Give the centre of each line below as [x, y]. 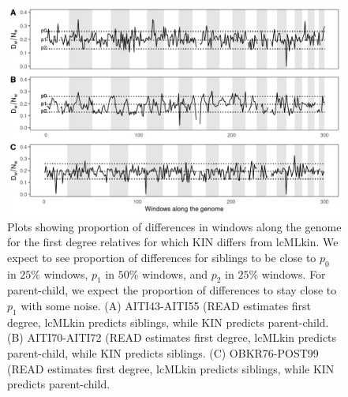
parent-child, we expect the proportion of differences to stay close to [172, 290]
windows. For [294, 273]
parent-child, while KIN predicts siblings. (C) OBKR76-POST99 [163, 352]
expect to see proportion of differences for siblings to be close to [162, 257]
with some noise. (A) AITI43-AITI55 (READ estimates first [166, 305]
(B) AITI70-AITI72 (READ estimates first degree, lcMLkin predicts [172, 337]
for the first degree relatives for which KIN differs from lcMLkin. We [173, 242]
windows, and [175, 273]
